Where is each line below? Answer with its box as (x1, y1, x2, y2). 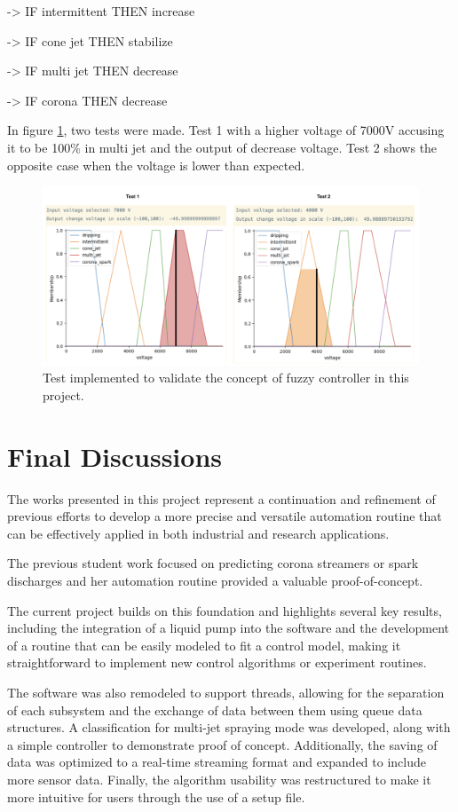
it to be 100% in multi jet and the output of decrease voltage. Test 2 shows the (7, 138, 438, 156)
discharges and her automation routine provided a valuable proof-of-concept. (7, 572, 423, 590)
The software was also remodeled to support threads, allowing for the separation (7, 683, 445, 702)
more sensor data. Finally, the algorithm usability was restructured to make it (7, 770, 431, 789)
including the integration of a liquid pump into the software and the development (7, 619, 449, 637)
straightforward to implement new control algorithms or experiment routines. (7, 653, 427, 672)
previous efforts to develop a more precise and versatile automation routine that (7, 507, 442, 525)
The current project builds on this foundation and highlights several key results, (7, 601, 442, 619)
